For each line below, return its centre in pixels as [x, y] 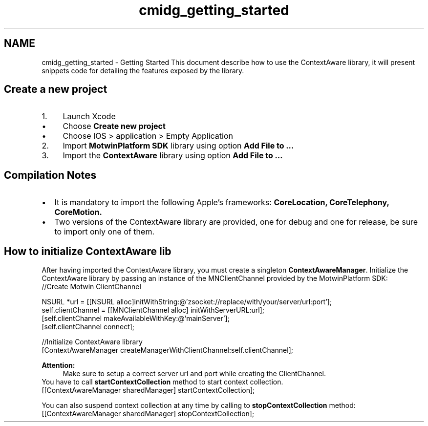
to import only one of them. [105, 232]
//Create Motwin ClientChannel [91, 287]
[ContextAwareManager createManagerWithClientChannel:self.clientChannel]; [167, 350]
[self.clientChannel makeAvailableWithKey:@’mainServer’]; [136, 319]
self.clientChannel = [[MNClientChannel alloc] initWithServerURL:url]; [153, 310]
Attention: [58, 365]
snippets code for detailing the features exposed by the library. [143, 70]
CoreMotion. [78, 212]
